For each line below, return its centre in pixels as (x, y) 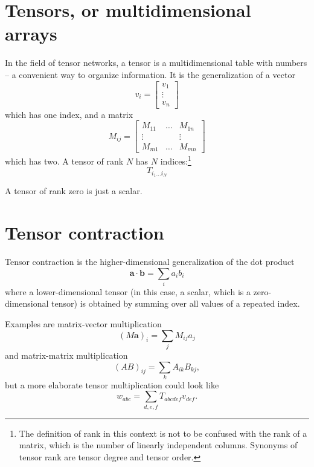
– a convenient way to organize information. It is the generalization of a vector (150, 74)
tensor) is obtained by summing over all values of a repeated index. (176, 303)
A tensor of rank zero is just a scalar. (74, 191)
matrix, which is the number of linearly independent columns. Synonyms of (158, 445)
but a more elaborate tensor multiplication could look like (112, 384)
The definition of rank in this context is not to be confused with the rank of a (163, 433)
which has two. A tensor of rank (64, 161)
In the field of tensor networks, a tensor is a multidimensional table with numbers (156, 63)
